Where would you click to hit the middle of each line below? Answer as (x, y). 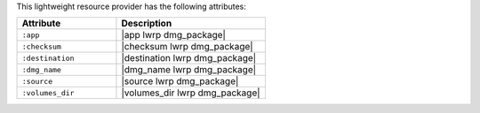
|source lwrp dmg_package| (180, 81)
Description (147, 24)
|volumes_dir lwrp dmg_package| (191, 93)
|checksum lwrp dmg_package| (187, 47)
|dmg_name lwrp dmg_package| (189, 70)
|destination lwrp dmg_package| (189, 58)
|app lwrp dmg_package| (174, 35)
